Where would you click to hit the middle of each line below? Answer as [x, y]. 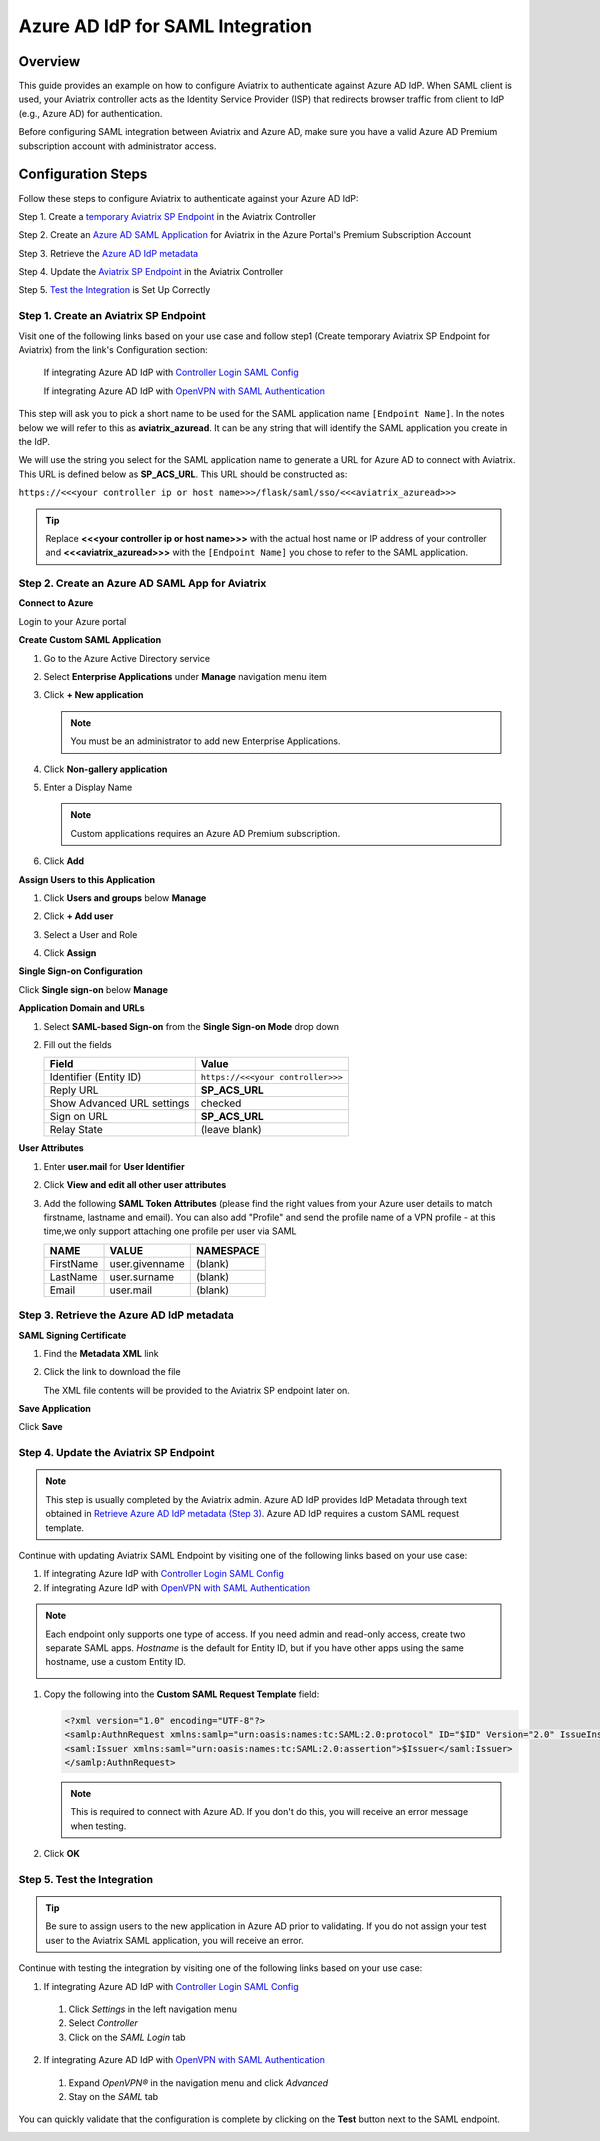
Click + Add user [78, 916]
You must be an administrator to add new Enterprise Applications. [205, 741]
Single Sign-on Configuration [81, 971]
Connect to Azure [56, 603]
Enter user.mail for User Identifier [114, 1166]
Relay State [76, 1130]
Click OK [61, 1854]
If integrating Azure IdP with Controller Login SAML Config [164, 1574]
